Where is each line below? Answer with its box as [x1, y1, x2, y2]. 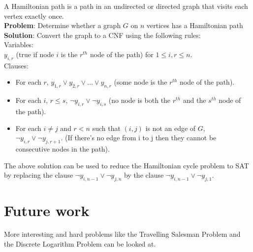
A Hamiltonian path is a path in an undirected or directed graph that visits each [4, 1, 248, 11]
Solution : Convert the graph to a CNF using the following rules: [4, 30, 201, 40]
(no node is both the [108, 95, 171, 105]
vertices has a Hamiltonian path [147, 20, 243, 31]
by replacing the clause [4, 170, 73, 180]
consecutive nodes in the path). [15, 143, 110, 154]
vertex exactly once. [4, 10, 64, 21]
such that [92, 123, 121, 133]
